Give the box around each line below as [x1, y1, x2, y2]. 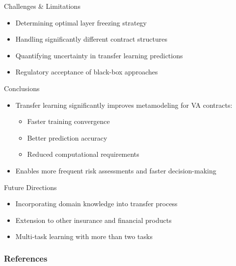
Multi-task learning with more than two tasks [15, 231, 153, 242]
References [4, 252, 48, 264]
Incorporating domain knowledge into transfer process [15, 198, 178, 209]
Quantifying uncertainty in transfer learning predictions [15, 50, 183, 60]
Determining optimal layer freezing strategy [15, 17, 147, 27]
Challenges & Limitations [4, 1, 80, 11]
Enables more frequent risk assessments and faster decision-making [15, 165, 216, 175]
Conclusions [4, 83, 40, 93]
